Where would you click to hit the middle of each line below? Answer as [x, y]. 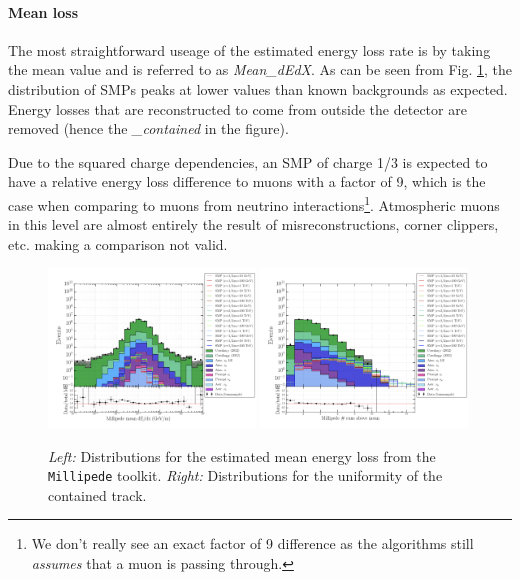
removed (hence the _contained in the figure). [148, 128]
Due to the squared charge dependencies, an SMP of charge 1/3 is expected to [248, 161]
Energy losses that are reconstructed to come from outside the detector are [237, 108]
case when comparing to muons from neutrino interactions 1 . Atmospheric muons [254, 203]
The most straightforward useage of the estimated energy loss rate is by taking [249, 49]
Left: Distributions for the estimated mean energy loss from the [242, 455]
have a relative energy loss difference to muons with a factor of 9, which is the [247, 181]
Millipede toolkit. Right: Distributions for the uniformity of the [245, 475]
